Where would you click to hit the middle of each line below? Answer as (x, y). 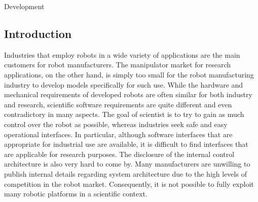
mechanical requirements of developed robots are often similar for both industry (128, 94)
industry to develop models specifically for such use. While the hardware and (124, 84)
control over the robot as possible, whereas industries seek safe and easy (116, 124)
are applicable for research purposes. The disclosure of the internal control (119, 154)
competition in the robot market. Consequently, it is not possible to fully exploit (129, 184)
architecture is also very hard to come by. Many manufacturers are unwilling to (127, 164)
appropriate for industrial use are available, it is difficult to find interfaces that (126, 144)
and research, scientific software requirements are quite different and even (118, 104)
